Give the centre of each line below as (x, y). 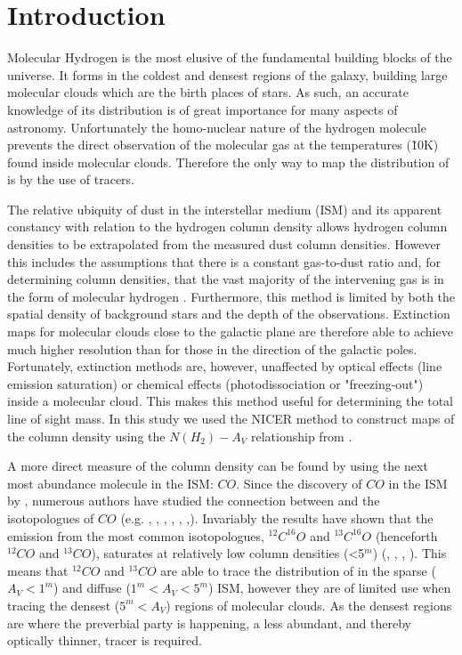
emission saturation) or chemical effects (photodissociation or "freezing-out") (215, 383)
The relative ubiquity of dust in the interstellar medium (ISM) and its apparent (225, 209)
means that (38, 570)
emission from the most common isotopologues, (136, 535)
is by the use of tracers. (71, 179)
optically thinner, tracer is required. (105, 640)
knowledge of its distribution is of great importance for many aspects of (203, 109)
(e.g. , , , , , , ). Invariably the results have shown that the (277, 518)
